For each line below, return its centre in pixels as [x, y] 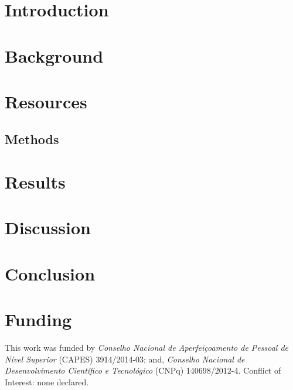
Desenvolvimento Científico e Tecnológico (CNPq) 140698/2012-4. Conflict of [143, 370]
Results [35, 182]
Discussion [48, 227]
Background [54, 55]
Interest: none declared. [47, 382]
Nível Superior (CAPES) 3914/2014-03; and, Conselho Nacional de [125, 359]
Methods [32, 138]
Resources [46, 101]
